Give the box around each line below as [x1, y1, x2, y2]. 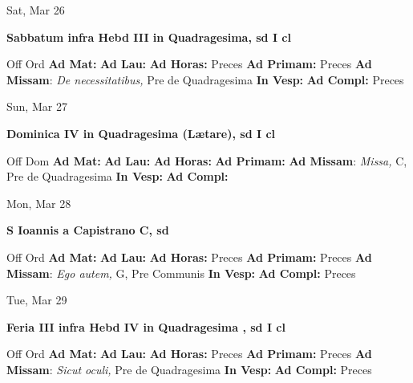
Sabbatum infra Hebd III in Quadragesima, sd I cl [6, 28, 291, 45]
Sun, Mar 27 [6, 98, 67, 115]
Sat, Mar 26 [6, 2, 65, 18]
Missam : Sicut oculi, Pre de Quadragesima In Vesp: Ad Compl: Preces [6, 361, 372, 377]
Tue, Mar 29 [6, 291, 67, 308]
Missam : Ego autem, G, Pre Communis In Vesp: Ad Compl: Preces [6, 264, 356, 281]
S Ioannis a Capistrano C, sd [6, 222, 169, 238]
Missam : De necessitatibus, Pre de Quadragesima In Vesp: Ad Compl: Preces [6, 71, 404, 88]
